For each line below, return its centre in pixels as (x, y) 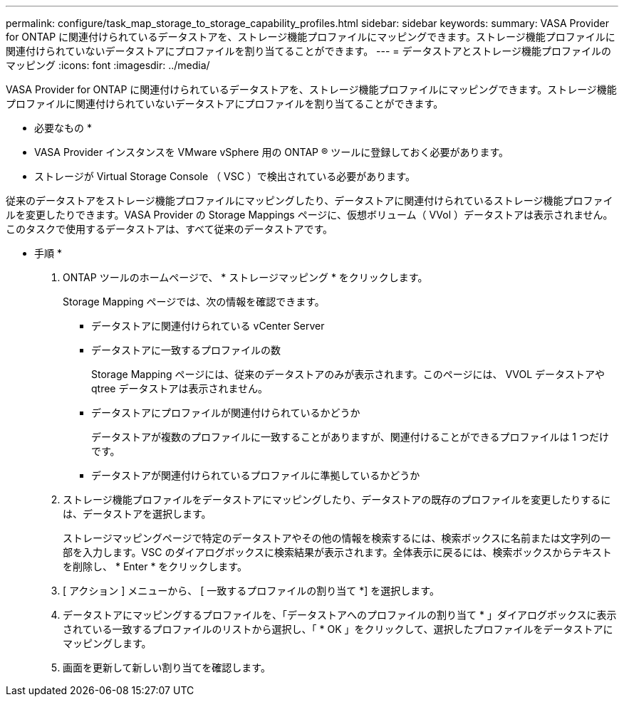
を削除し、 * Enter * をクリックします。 (155, 566)
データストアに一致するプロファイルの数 (186, 350)
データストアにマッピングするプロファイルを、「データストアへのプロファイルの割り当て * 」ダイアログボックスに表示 (340, 615)
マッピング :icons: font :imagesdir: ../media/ (108, 65)
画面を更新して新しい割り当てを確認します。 (167, 667)
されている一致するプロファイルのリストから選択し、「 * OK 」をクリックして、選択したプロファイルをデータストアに (338, 629)
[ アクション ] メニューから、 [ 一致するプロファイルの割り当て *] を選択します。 (251, 591)
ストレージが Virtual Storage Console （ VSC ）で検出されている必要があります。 (225, 176)
